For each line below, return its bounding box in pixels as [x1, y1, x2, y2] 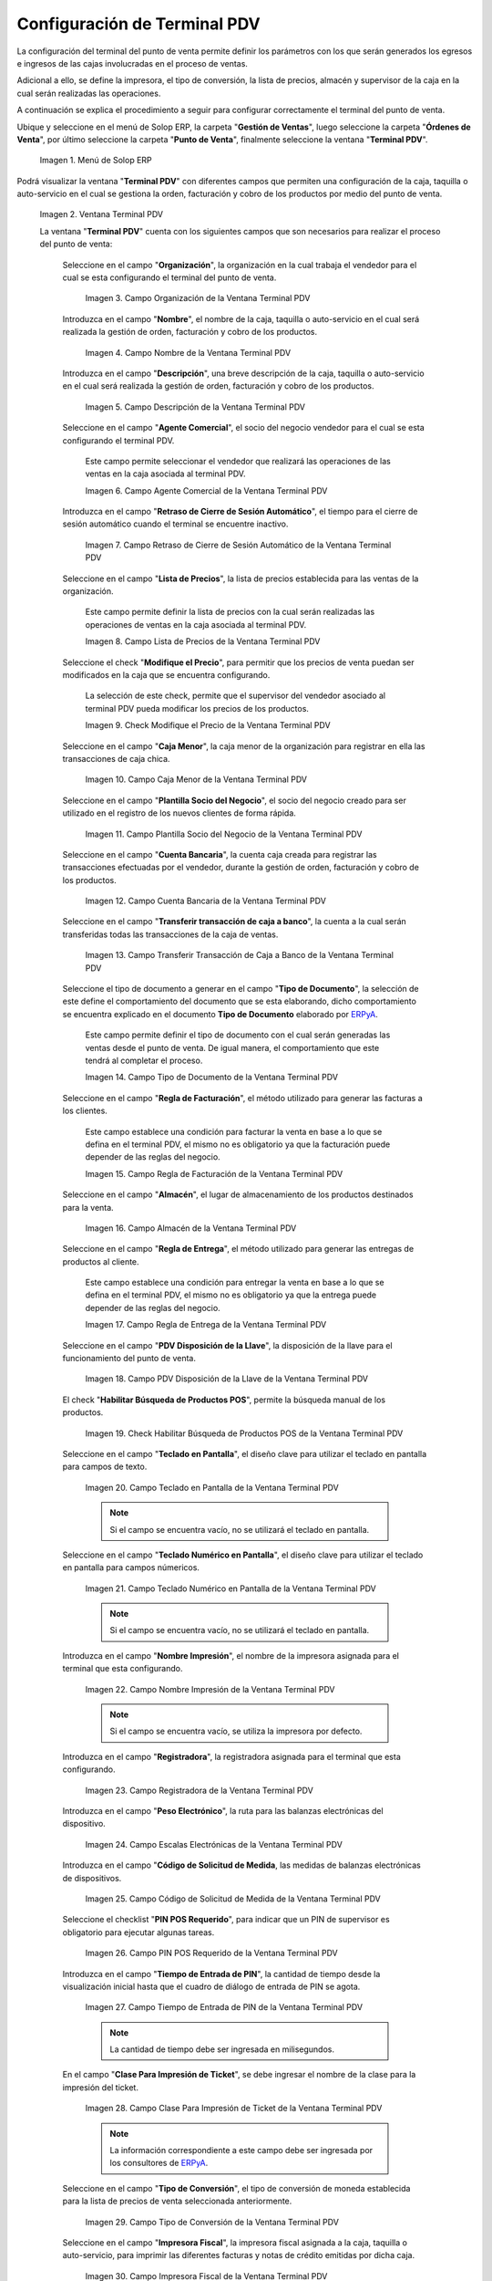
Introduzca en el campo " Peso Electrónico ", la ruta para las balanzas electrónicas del [62, 1806, 384, 1816]
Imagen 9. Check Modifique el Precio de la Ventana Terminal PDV [85, 720, 332, 731]
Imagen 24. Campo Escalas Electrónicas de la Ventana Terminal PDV [85, 1838, 343, 1849]
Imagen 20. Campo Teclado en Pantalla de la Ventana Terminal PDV [85, 1482, 339, 1493]
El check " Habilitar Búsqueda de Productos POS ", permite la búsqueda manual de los [62, 1394, 386, 1405]
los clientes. [62, 1105, 108, 1117]
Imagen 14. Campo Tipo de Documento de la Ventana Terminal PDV [85, 1072, 339, 1083]
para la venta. [62, 1202, 114, 1213]
